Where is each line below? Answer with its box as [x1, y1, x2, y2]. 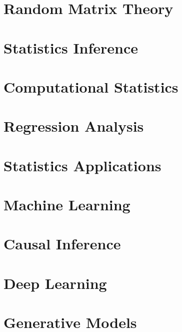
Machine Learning [3, 194, 130, 215]
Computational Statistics [3, 76, 178, 97]
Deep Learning [3, 272, 107, 293]
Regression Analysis [3, 116, 144, 136]
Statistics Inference [3, 37, 138, 58]
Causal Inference [3, 233, 121, 254]
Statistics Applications [3, 155, 161, 175]
